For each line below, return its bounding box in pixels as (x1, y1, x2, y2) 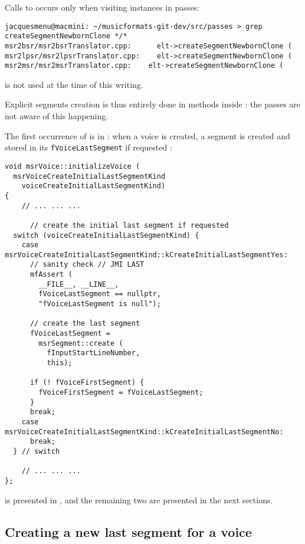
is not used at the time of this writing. (5, 78, 143, 90)
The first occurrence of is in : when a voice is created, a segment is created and (5, 129, 290, 142)
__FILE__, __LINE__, (38, 280, 119, 289)
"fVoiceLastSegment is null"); (38, 300, 161, 309)
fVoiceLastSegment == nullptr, (38, 290, 161, 299)
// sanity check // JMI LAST (29, 260, 145, 269)
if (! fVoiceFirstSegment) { (29, 378, 145, 387)
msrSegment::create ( (38, 339, 123, 348)
